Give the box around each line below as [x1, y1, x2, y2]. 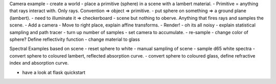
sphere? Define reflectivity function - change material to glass [9, 36, 140, 42]
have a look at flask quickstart [22, 69, 85, 75]
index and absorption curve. [9, 60, 69, 66]
